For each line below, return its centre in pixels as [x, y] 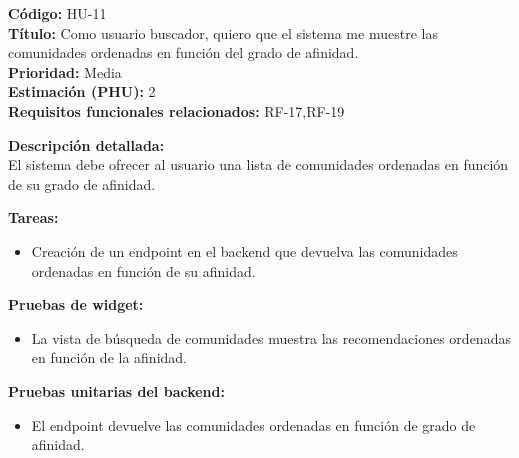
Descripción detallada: [86, 144]
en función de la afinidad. [109, 357]
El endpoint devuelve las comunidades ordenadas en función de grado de [253, 424]
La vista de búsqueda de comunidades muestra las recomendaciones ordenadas [271, 337]
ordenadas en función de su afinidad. [143, 270]
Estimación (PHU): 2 [82, 91]
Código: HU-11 [57, 13]
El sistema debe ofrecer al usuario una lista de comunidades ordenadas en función [258, 164]
